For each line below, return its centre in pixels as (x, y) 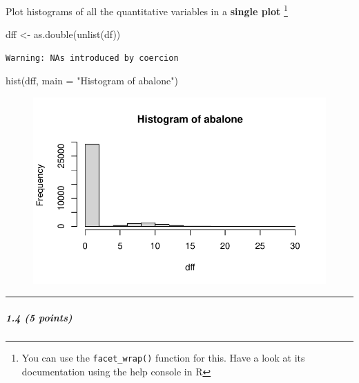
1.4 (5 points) (39, 318)
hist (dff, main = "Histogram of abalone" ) (92, 81)
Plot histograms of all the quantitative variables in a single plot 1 (147, 10)
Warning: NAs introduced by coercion (92, 58)
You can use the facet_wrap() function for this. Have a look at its (163, 357)
